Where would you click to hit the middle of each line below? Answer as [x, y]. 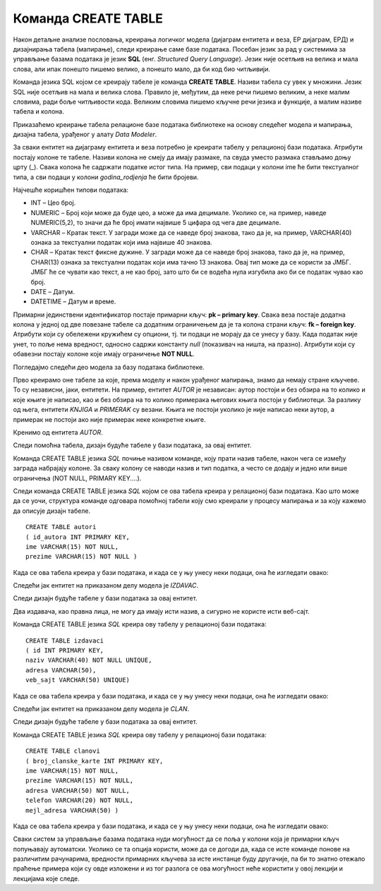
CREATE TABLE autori [61, 527]
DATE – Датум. [53, 291]
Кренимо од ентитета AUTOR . [58, 432]
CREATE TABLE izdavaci [65, 641]
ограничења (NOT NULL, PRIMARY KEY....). [77, 478]
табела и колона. [39, 111]
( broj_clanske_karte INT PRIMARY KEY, [95, 761]
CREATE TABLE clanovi [63, 751]
